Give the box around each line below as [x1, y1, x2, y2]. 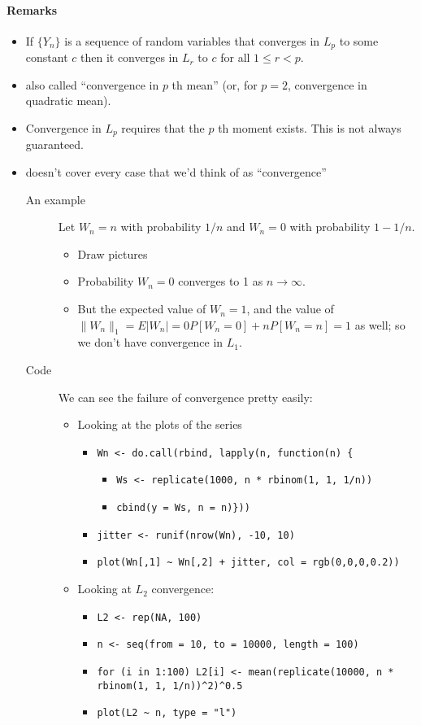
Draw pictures [77, 245, 148, 262]
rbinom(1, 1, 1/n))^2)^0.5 [97, 679, 243, 692]
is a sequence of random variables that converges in [64, 32, 320, 49]
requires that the [121, 120, 205, 137]
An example [25, 190, 85, 207]
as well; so [354, 316, 406, 333]
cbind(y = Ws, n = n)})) [116, 502, 250, 514]
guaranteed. [25, 136, 85, 153]
